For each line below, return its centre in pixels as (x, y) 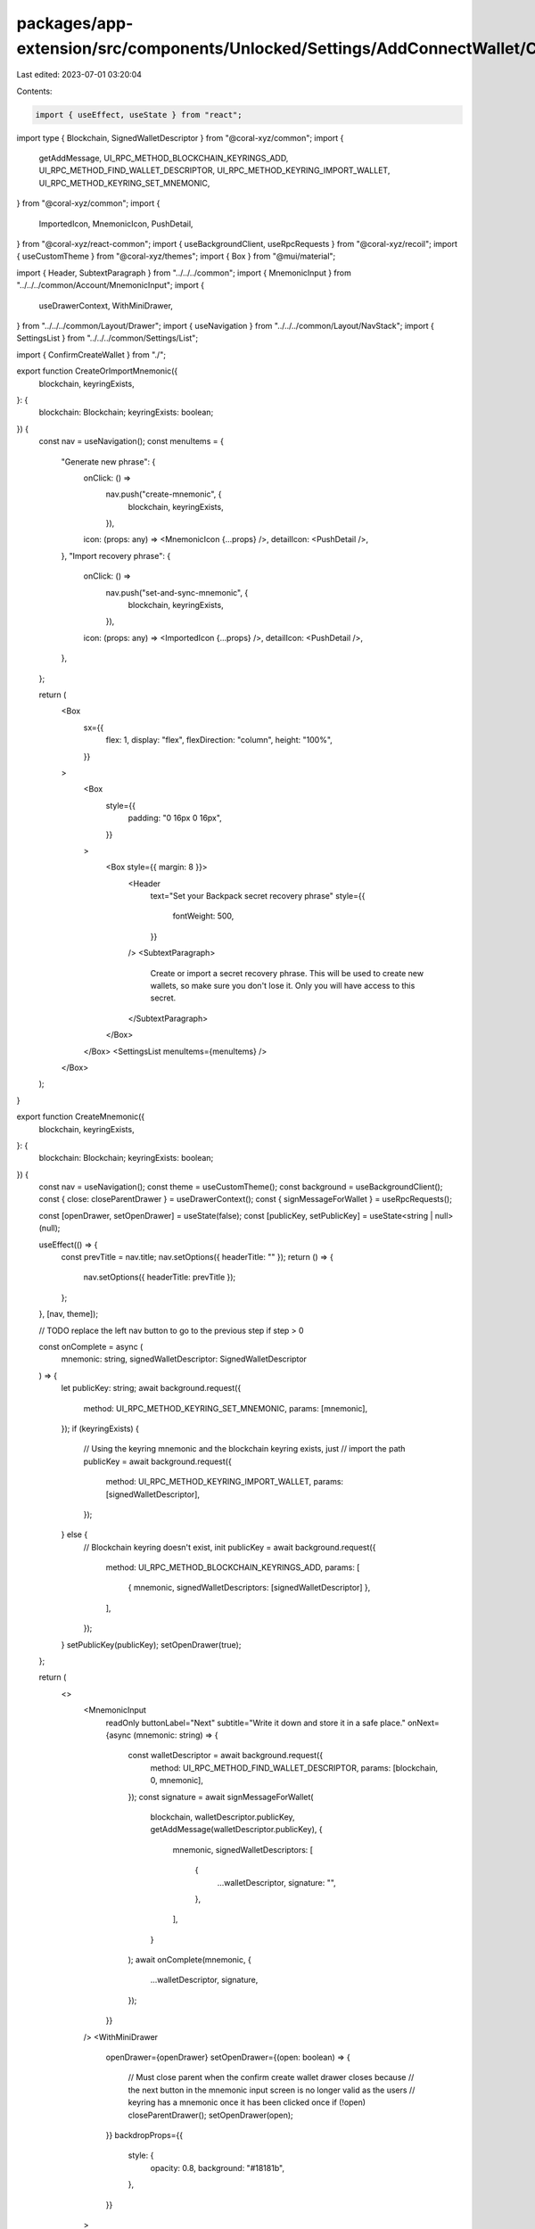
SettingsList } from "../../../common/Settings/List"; (107, 338)
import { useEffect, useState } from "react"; (139, 115)
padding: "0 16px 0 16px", (175, 818)
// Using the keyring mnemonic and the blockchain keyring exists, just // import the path (244, 1449)
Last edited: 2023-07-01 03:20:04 (79, 75)
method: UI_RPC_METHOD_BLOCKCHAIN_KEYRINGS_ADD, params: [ (233, 1567)
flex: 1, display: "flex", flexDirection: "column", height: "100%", (219, 740)
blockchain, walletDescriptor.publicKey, (222, 1817)
